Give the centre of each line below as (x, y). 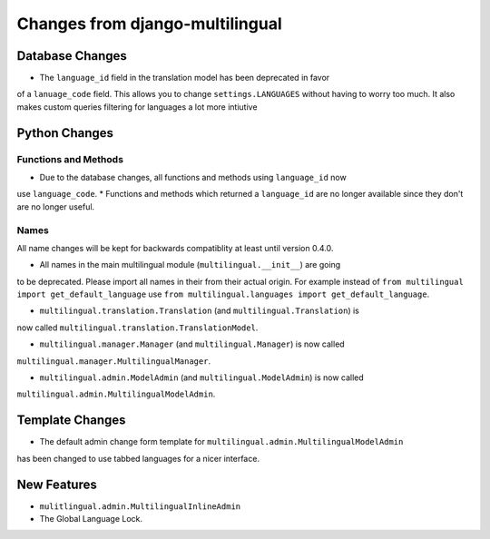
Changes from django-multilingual (150, 24)
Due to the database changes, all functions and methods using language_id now (193, 177)
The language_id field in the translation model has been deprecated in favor (185, 78)
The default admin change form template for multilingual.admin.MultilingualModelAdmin (221, 442)
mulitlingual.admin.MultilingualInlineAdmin (140, 506)
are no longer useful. (56, 206)
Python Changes (65, 133)
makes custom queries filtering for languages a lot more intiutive (137, 107)
